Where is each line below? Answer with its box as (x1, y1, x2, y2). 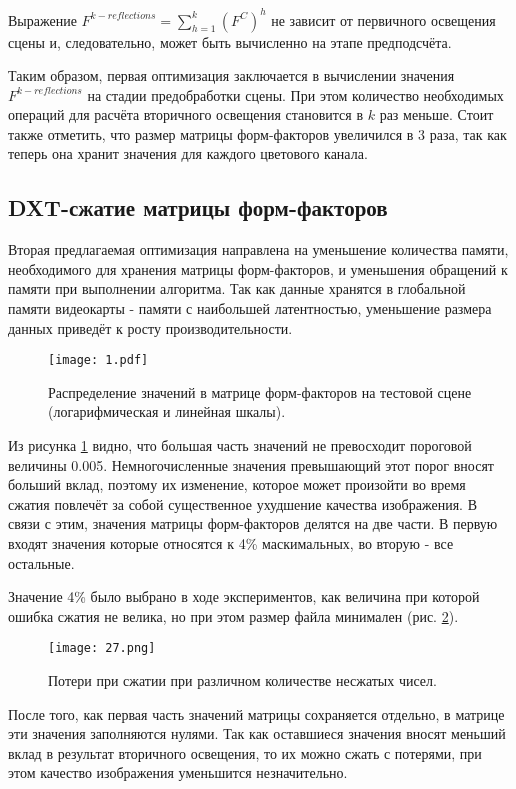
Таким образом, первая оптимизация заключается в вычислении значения (8, 65, 455, 86)
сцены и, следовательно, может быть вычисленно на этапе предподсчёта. (8, 31, 452, 52)
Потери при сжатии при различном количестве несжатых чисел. (48, 670, 437, 691)
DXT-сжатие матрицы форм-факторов (8, 192, 388, 223)
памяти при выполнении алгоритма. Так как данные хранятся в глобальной (8, 278, 466, 299)
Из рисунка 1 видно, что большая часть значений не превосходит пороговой (8, 435, 472, 456)
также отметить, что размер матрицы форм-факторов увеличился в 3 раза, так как (8, 123, 507, 144)
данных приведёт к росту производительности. (8, 317, 293, 338)
